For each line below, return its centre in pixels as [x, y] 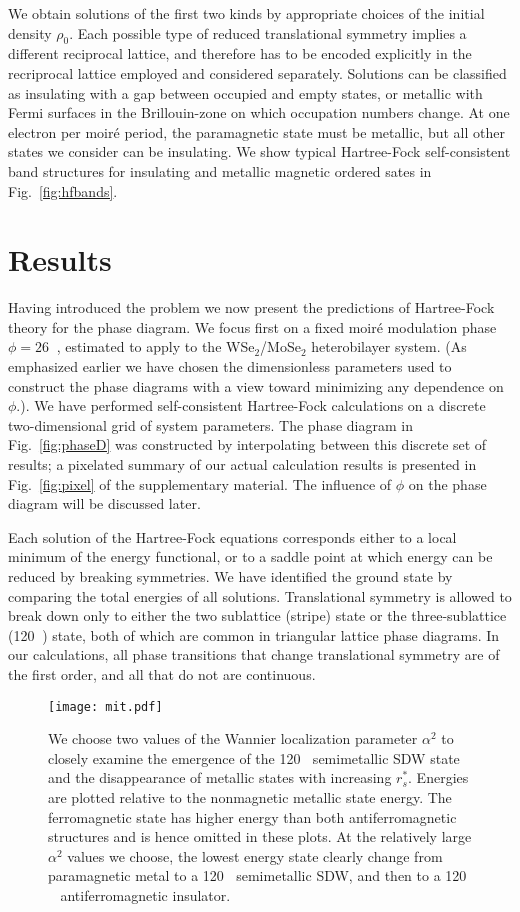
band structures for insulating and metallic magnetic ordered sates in [220, 170]
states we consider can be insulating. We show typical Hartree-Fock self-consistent [259, 151]
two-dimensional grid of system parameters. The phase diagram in [210, 424]
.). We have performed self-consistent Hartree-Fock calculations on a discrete [251, 405]
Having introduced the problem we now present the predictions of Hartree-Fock [251, 307]
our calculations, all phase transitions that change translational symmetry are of [254, 654]
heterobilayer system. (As [389, 346]
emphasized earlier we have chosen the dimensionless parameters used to [230, 366]
